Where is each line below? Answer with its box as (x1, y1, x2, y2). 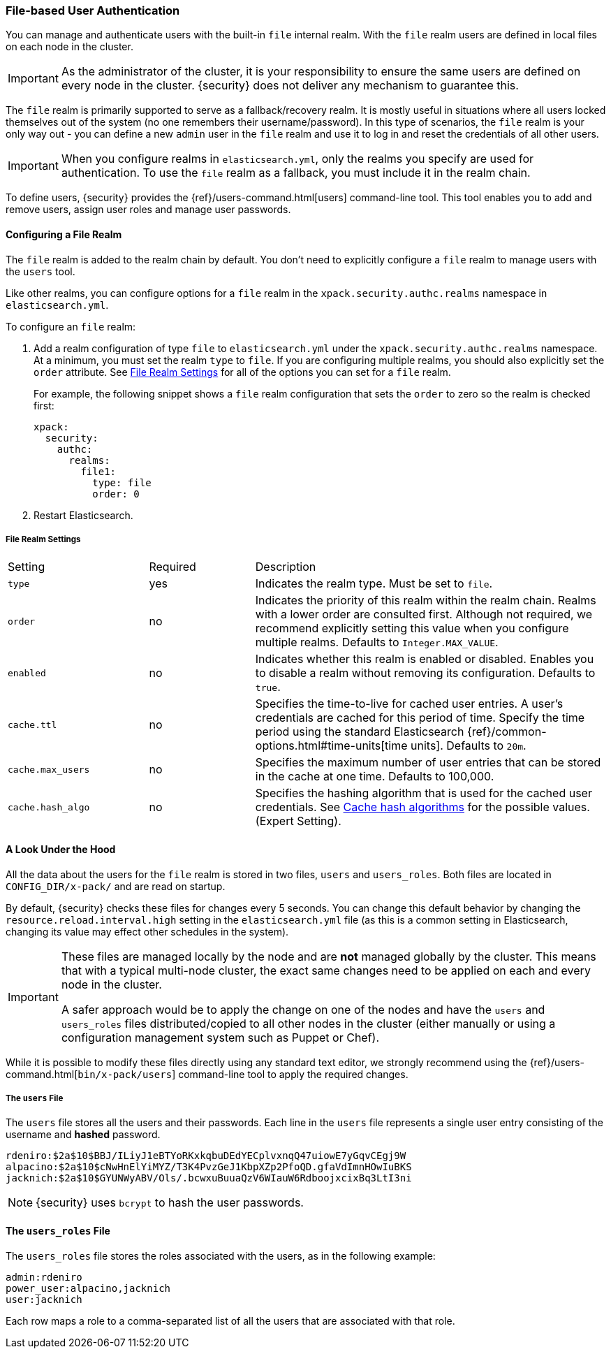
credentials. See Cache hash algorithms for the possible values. (255, 800, 590, 815)
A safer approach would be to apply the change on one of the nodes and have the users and (61, 1002, 545, 1017)
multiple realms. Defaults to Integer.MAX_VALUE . (255, 635, 499, 650)
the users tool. (6, 265, 75, 277)
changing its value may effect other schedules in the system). (6, 925, 289, 938)
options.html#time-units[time (255, 738, 408, 753)
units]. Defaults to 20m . (411, 738, 527, 753)
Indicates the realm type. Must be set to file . (255, 576, 493, 591)
